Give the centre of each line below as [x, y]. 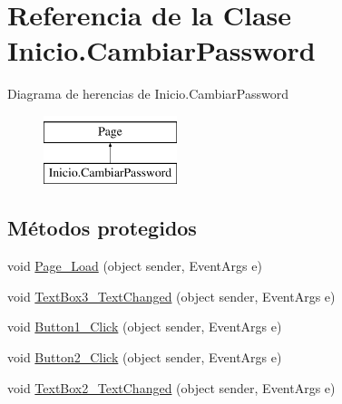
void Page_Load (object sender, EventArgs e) [135, 266]
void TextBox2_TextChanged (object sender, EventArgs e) [171, 387]
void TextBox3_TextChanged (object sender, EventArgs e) [171, 296]
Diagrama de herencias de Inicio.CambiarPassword [148, 94]
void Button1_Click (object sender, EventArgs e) [145, 327]
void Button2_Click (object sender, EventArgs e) [145, 357]
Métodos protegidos [102, 228]
